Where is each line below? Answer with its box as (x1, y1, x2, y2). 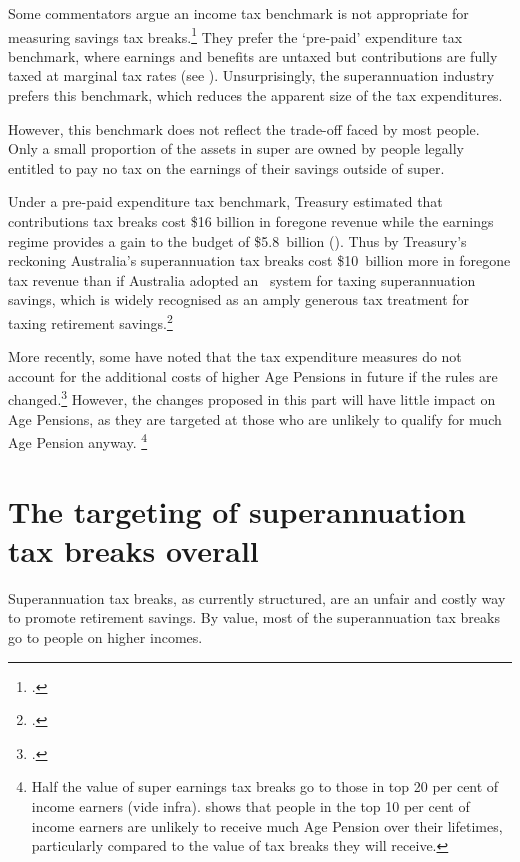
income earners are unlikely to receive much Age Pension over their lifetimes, (31, 815, 503, 836)
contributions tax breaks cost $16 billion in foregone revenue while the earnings (8, 211, 494, 231)
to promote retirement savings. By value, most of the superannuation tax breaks (8, 607, 500, 628)
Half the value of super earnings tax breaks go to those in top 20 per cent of (31, 776, 499, 797)
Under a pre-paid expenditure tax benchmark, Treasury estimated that (8, 191, 443, 212)
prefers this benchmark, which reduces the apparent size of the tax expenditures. (8, 85, 503, 106)
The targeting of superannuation (8, 490, 466, 531)
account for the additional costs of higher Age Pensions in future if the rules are (8, 365, 498, 386)
